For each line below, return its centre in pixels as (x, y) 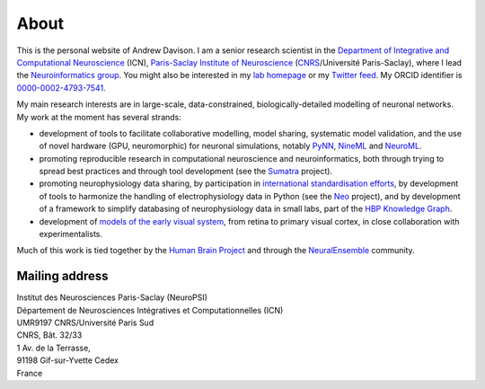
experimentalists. (71, 234)
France (30, 373)
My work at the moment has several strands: (99, 117)
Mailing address (62, 276)
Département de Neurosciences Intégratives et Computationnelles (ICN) (150, 310)
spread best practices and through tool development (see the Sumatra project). (185, 172)
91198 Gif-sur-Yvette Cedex (67, 360)
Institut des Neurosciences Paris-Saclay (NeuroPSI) (112, 297)
